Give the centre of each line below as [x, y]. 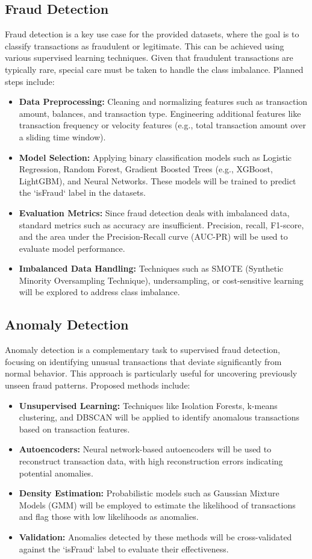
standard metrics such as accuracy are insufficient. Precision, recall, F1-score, [161, 224]
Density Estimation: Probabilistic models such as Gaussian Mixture [149, 493]
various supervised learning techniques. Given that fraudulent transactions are [149, 58]
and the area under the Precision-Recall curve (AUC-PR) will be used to [153, 236]
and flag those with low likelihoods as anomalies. [109, 517]
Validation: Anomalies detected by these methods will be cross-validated [155, 537]
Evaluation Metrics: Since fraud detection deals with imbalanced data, [154, 212]
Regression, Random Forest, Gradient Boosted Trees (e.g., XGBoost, [146, 169]
